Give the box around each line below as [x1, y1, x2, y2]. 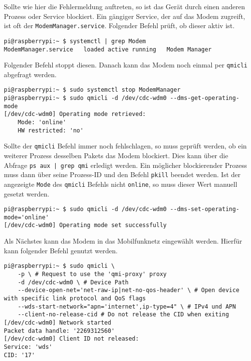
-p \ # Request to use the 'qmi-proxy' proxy [17, 270, 167, 278]
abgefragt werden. [4, 69, 57, 79]
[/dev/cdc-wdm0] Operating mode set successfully [4, 222, 167, 229]
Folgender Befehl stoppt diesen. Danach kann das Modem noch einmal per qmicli [4, 60, 248, 70]
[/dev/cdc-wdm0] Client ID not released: [4, 335, 139, 343]
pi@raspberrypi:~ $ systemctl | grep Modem [4, 37, 146, 45]
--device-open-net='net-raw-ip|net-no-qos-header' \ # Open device [17, 287, 239, 294]
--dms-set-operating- [170, 206, 239, 213]
